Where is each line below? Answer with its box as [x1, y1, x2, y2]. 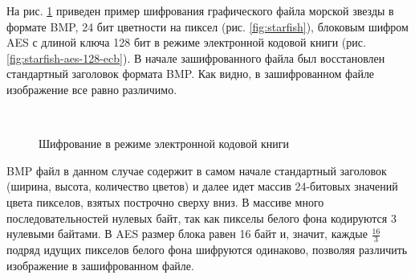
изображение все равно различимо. [6, 80, 177, 97]
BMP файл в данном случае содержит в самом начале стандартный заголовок [6, 162, 387, 178]
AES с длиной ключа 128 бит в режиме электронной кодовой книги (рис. [6, 34, 366, 51]
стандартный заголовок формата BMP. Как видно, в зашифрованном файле [6, 65, 375, 82]
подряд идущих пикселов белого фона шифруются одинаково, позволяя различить [6, 240, 408, 257]
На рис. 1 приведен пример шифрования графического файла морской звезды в [6, 2, 394, 18]
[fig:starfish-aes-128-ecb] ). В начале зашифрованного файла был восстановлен [6, 49, 385, 66]
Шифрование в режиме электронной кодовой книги [39, 135, 290, 152]
